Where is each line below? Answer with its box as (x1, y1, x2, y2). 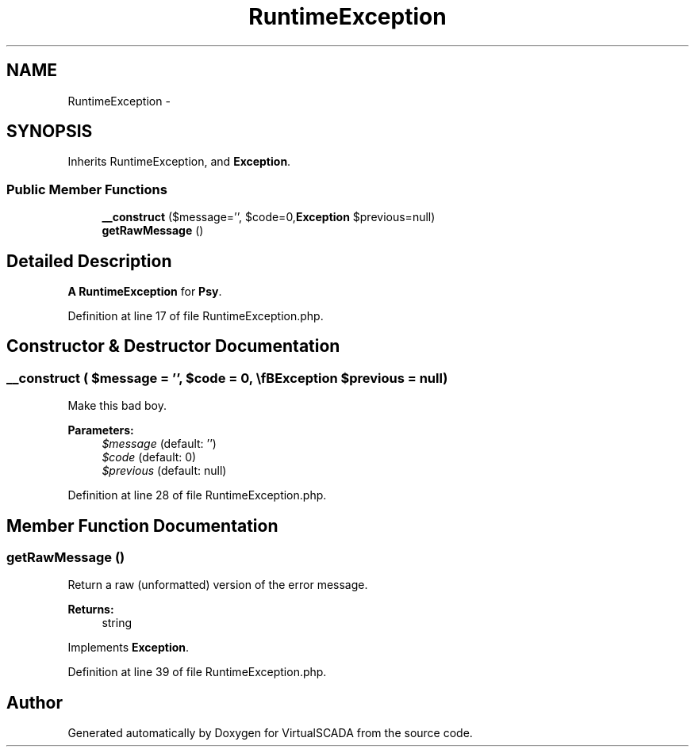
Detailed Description (6, 250, 172, 271)
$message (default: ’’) (102, 437, 217, 451)
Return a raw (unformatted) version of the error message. (67, 578, 368, 592)
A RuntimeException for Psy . (67, 285, 222, 299)
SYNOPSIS (6, 121, 93, 142)
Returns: (67, 602, 114, 617)
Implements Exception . (67, 640, 190, 655)
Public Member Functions (6, 181, 167, 197)
